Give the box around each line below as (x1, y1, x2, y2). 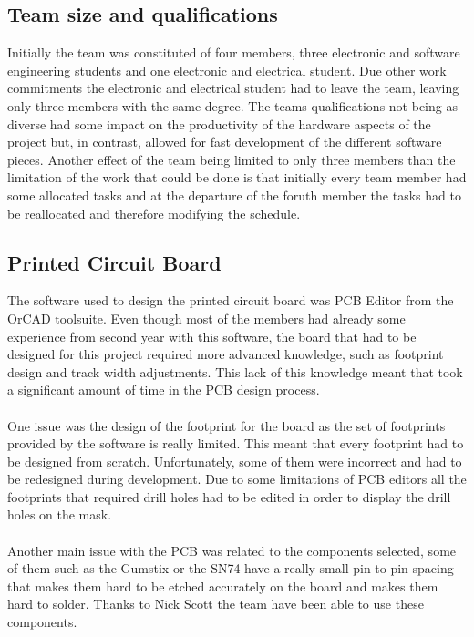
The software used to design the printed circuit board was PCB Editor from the (7, 291, 454, 310)
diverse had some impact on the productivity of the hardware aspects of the (7, 114, 431, 133)
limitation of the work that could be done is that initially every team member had (7, 168, 467, 187)
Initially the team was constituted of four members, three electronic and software (7, 43, 460, 62)
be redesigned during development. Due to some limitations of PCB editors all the (7, 469, 467, 488)
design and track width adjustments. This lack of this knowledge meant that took (7, 362, 463, 381)
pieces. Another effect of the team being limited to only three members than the (7, 149, 456, 169)
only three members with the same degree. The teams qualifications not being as (7, 96, 458, 115)
